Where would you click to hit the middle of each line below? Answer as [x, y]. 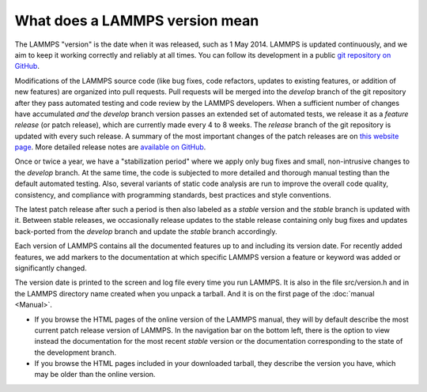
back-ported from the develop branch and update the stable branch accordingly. [146, 231]
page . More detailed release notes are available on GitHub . [110, 147]
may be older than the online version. [95, 375]
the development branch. [76, 352]
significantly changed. [51, 268]
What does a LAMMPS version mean [137, 21]
